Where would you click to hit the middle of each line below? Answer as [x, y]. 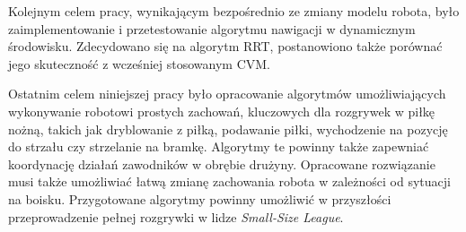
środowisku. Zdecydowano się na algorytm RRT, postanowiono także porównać [225, 46]
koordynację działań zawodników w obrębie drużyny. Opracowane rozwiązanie [222, 163]
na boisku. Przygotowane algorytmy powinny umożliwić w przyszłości [200, 198]
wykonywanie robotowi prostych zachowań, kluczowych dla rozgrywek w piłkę [222, 111]
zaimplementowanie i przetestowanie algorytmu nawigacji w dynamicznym [212, 28]
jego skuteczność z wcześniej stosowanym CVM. [139, 63]
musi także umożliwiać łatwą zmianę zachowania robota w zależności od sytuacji [229, 181]
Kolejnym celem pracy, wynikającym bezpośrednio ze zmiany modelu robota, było [234, 11]
